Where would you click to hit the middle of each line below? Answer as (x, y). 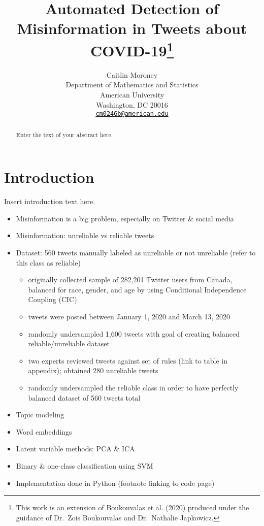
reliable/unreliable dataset (69, 343)
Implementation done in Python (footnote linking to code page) (115, 483)
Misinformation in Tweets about (132, 28)
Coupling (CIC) (53, 299)
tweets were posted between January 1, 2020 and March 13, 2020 (129, 316)
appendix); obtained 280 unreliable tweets (93, 370)
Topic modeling (40, 415)
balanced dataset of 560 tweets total (84, 397)
